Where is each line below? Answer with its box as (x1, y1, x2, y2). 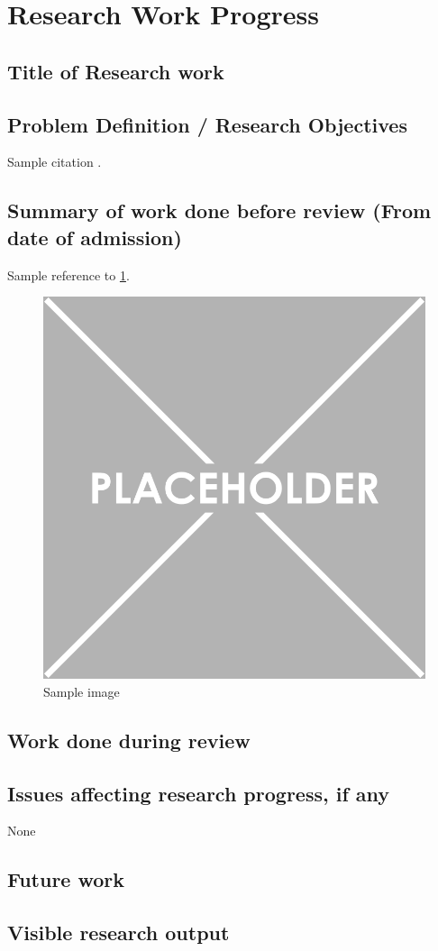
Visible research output (7, 919, 230, 946)
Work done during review (7, 726, 251, 754)
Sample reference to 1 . (7, 265, 130, 284)
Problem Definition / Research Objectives (7, 110, 407, 138)
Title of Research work (7, 57, 224, 85)
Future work (7, 865, 125, 893)
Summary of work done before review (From (7, 197, 432, 224)
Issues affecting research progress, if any (7, 779, 390, 807)
